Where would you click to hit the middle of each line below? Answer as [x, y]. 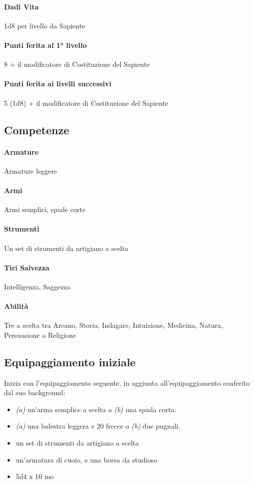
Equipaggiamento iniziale [70, 362]
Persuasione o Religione [40, 335]
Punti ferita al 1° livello [45, 45]
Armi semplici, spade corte [45, 209]
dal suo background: [35, 392]
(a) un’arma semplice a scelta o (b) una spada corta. [96, 409]
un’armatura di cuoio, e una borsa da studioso [86, 459]
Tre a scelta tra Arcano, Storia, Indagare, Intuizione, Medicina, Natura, [114, 325]
